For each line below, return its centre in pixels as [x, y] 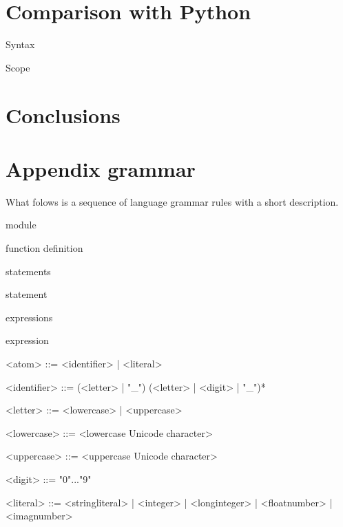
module [21, 225]
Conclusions [63, 115]
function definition [44, 248]
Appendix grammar [101, 168]
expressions [29, 317]
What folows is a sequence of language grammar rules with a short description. [172, 201]
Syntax [20, 44]
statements [28, 271]
